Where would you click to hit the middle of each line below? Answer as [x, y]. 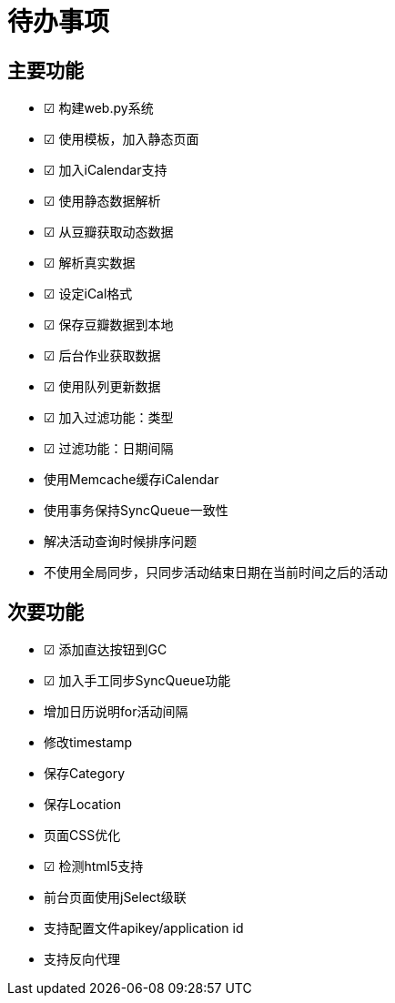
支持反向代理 [82, 959]
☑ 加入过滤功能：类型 [109, 418]
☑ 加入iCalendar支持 [106, 170]
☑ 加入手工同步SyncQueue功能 [137, 681]
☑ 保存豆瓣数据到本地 [109, 325]
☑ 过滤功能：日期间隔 [109, 449]
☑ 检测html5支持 [94, 866]
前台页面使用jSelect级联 [115, 897]
